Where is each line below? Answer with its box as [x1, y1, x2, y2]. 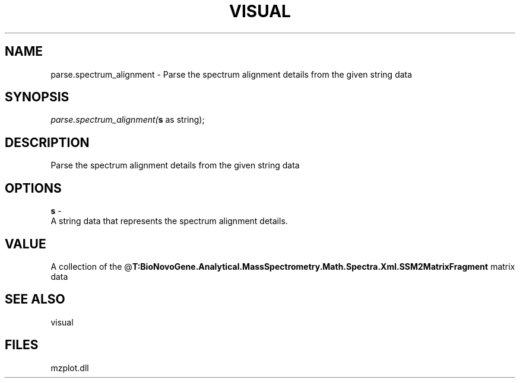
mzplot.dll [50, 362, 89, 373]
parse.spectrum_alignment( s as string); [50, 114, 205, 125]
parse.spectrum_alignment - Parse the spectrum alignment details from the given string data [50, 69, 413, 79]
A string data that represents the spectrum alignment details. [50, 216, 288, 226]
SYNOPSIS [5, 90, 69, 105]
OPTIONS [5, 180, 62, 196]
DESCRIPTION [5, 135, 90, 150]
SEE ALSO [5, 292, 65, 307]
